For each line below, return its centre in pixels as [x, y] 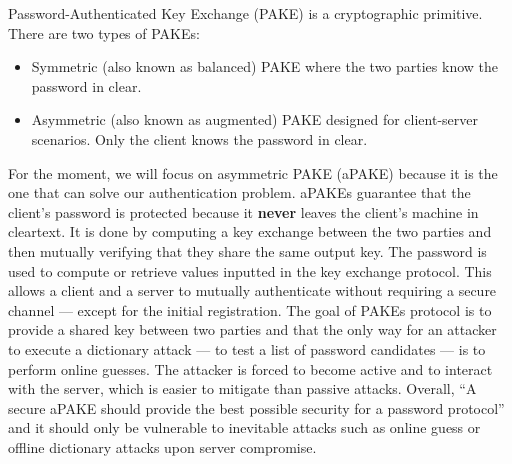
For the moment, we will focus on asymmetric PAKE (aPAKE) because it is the [253, 172]
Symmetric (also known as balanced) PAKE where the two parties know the [265, 66]
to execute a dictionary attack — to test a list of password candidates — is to [247, 348]
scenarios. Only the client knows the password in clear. [199, 138]
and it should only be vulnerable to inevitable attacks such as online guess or [244, 427]
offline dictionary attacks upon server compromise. [162, 446]
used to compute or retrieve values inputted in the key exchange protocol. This [250, 270]
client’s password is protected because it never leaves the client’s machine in [243, 211]
